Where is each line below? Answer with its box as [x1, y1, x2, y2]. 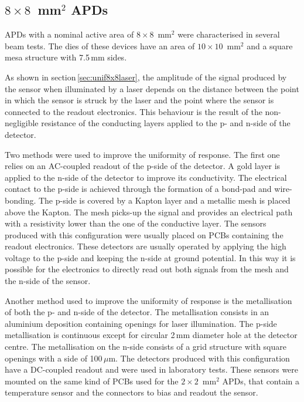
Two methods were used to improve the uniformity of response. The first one [5, 148, 280, 160]
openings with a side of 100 [5, 352, 103, 364]
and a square [247, 39, 293, 52]
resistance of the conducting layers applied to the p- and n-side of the [41, 117, 291, 129]
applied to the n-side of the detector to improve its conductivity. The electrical [5, 171, 287, 183]
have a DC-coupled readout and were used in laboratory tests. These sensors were [5, 363, 299, 376]
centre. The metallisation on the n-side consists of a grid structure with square [5, 340, 286, 353]
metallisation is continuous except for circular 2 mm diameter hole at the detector [5, 329, 298, 341]
